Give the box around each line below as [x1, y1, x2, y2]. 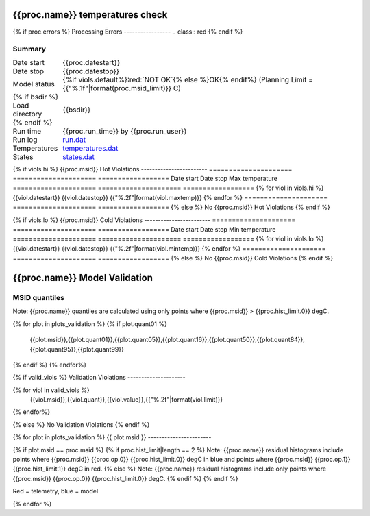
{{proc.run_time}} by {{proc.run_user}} [62, 126, 188, 136]
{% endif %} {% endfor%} [12, 360, 87, 369]
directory [12, 109, 42, 119]
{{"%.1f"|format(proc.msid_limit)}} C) [62, 83, 182, 93]
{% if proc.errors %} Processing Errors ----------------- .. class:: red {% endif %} [12, 27, 243, 36]
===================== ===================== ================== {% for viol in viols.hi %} [12, 184, 324, 192]
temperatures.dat [62, 143, 119, 153]
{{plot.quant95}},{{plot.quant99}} [29, 345, 125, 353]
